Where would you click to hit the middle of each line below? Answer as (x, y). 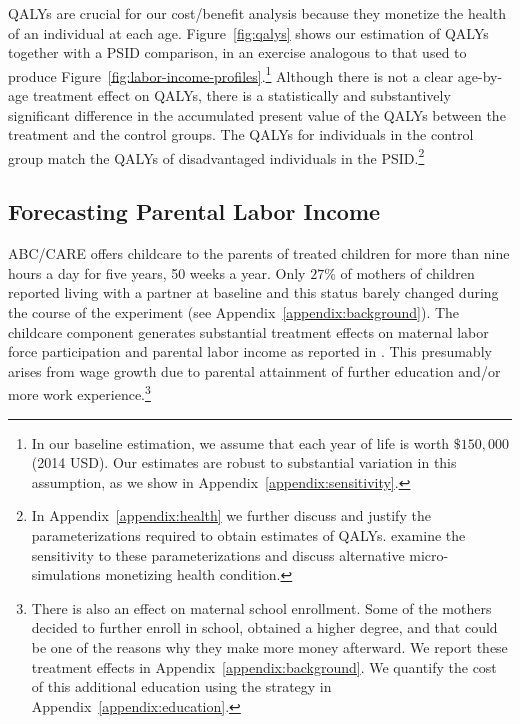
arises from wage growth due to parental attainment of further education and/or (254, 370)
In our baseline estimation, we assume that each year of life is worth (240, 442)
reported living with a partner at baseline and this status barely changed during (253, 292)
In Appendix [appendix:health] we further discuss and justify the (231, 515)
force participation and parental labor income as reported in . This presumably (250, 351)
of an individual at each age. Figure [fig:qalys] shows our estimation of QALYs (248, 32)
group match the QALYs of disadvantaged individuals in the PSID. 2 (216, 156)
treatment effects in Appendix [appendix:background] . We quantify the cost (264, 666)
